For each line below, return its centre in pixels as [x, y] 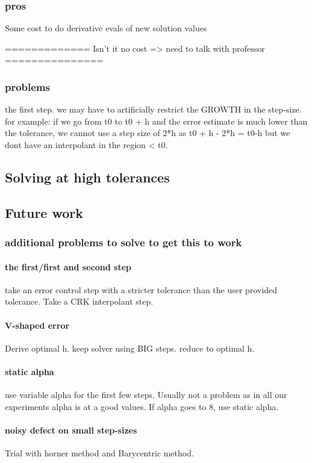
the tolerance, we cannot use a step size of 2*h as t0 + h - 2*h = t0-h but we [148, 133]
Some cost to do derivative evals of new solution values [106, 28]
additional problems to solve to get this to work [123, 242]
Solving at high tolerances [87, 177]
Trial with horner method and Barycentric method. [99, 453]
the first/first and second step [68, 266]
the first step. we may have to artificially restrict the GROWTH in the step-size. [153, 109]
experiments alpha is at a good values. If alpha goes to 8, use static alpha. [142, 406]
